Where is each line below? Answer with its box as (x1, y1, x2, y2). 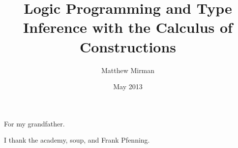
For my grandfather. (4, 118, 65, 128)
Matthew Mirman (101, 65, 155, 75)
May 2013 (113, 81, 143, 92)
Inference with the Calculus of (23, 17, 233, 37)
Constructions (79, 36, 177, 56)
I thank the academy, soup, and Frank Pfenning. (4, 135, 150, 145)
